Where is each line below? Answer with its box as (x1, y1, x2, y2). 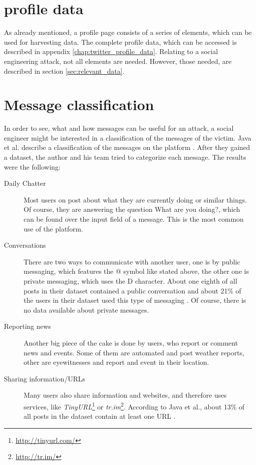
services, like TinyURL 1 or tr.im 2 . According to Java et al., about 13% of (24, 400, 245, 411)
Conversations (4, 240, 46, 250)
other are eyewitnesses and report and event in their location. (24, 357, 209, 367)
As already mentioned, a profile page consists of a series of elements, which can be (4, 27, 252, 37)
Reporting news (4, 321, 51, 331)
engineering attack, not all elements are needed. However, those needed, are (4, 56, 232, 66)
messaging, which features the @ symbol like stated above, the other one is (24, 266, 249, 276)
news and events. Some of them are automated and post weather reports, (24, 347, 245, 357)
